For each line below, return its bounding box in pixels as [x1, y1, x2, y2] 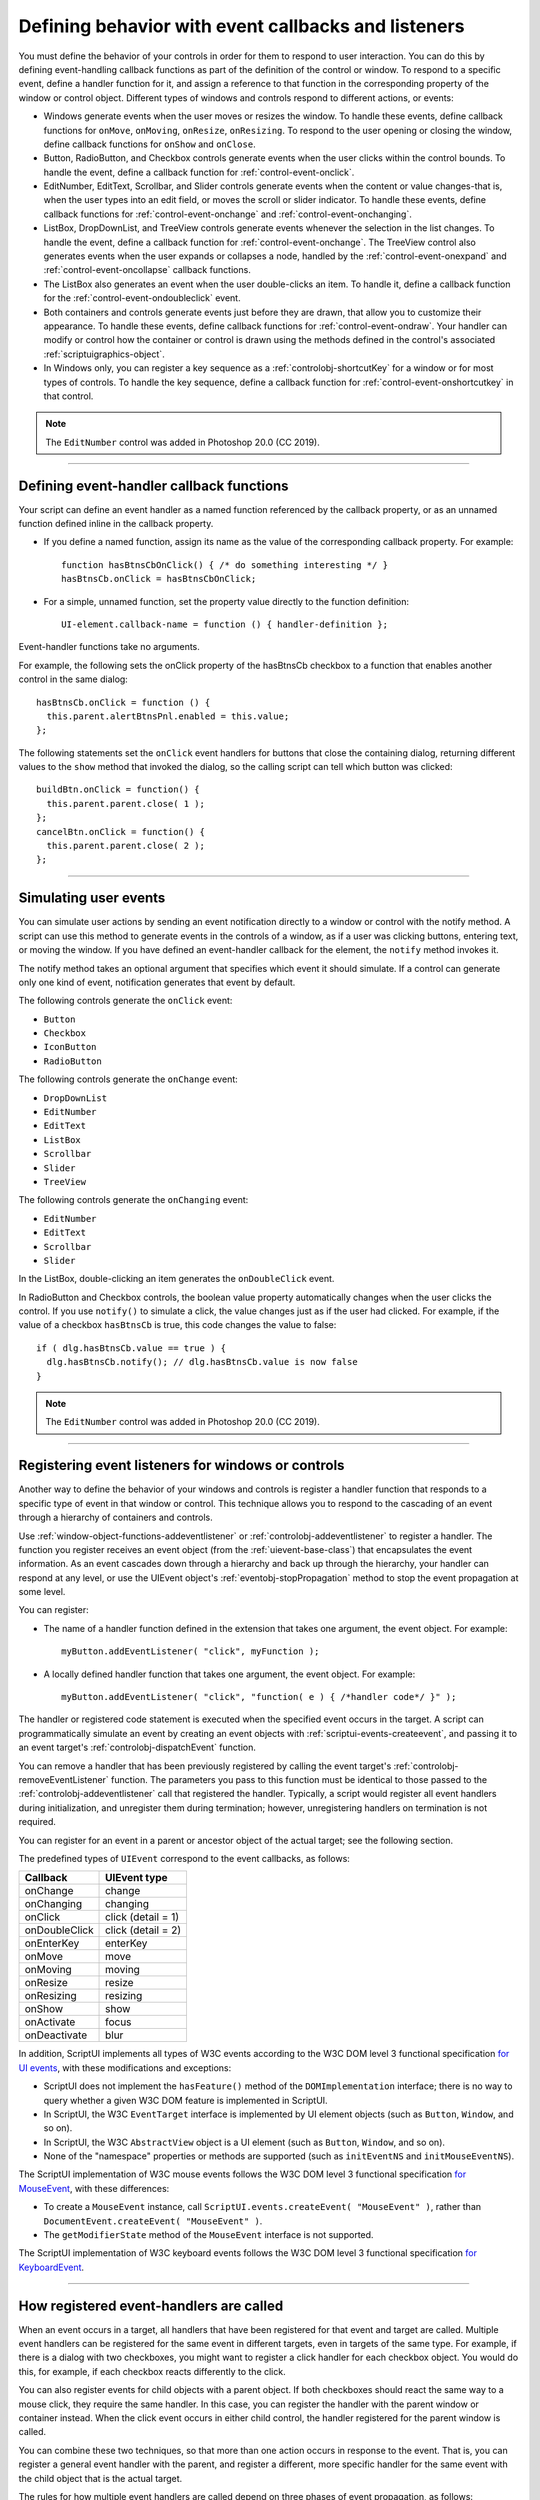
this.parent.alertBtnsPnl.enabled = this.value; [46, 710, 290, 722]
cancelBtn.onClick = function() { [36, 826, 205, 837]
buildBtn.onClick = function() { [36, 784, 200, 795]
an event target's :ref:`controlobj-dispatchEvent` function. [18, 1741, 257, 1754]
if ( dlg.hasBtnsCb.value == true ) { [36, 1342, 227, 1354]
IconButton [43, 1041, 97, 1053]
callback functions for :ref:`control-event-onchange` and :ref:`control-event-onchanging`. [43, 208, 412, 220]
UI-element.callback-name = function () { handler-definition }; [61, 618, 389, 630]
